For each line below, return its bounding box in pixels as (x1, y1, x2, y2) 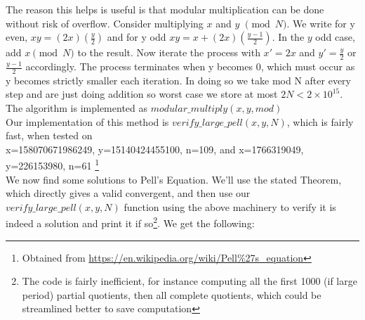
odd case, (315, 30, 355, 44)
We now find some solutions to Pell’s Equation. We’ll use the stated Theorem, (6, 172, 342, 186)
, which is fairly (286, 114, 354, 129)
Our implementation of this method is (6, 114, 169, 129)
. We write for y (286, 15, 355, 30)
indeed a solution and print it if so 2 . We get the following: (6, 214, 255, 231)
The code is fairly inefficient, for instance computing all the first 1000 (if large (22, 274, 357, 288)
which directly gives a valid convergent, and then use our (6, 186, 251, 200)
